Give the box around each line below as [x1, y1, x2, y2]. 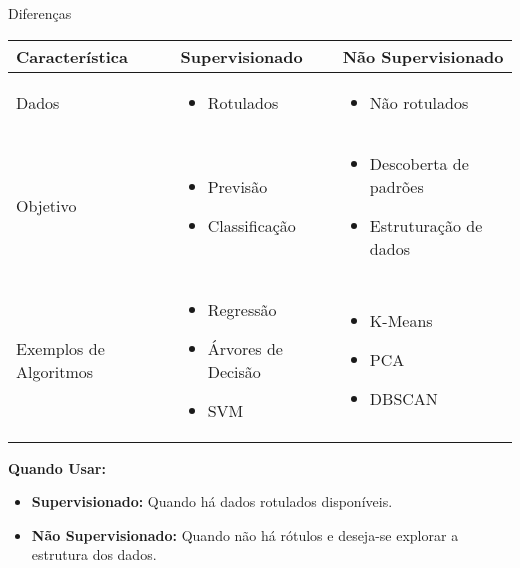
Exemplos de [16, 336, 105, 360]
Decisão [207, 359, 261, 383]
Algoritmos [16, 359, 94, 383]
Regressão [207, 297, 277, 321]
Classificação [207, 213, 296, 237]
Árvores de [207, 336, 283, 360]
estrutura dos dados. [31, 544, 157, 565]
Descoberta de [369, 151, 469, 175]
